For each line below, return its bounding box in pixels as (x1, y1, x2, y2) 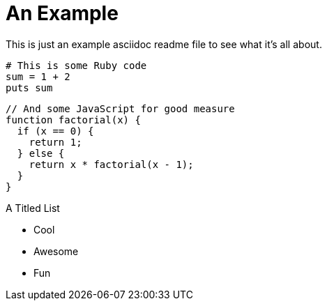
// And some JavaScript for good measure (6, 102, 235, 114)
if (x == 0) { (17, 125, 94, 137)
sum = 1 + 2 (6, 70, 70, 82)
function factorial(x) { (6, 114, 141, 125)
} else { (17, 147, 65, 159)
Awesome (33, 245, 79, 257)
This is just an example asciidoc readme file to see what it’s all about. (6, 38, 322, 50)
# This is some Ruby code (6, 59, 147, 71)
